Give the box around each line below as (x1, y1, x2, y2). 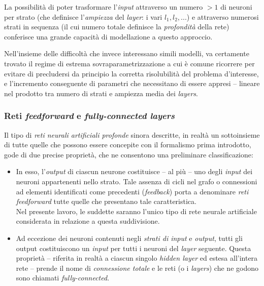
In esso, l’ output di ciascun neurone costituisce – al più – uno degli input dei (16, 166, 253, 177)
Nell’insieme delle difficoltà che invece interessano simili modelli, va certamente (4, 48, 249, 59)
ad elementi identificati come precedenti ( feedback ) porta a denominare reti (16, 186, 249, 196)
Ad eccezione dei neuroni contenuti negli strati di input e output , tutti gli (16, 232, 243, 243)
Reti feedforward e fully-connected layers (4, 109, 175, 122)
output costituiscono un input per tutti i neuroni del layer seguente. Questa (16, 242, 251, 253)
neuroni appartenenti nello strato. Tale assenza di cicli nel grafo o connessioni (16, 176, 257, 186)
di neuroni (220, 2, 252, 12)
